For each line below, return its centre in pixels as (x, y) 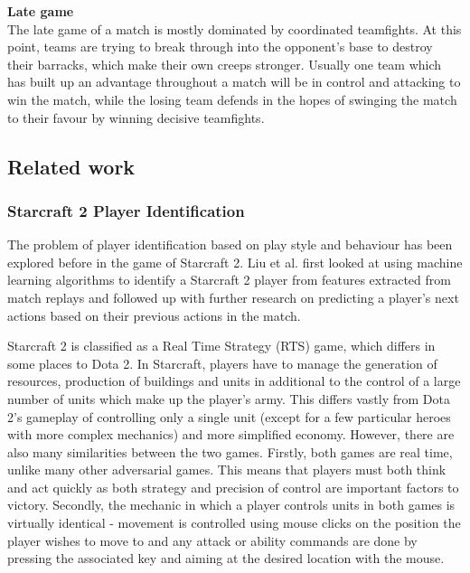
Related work (71, 166)
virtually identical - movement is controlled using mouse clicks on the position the (234, 523)
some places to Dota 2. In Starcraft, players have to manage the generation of (222, 363)
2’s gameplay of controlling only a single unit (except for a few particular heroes (229, 416)
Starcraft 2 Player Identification (126, 210)
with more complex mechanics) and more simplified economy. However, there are (231, 434)
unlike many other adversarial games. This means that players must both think (227, 470)
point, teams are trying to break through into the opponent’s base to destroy (220, 47)
